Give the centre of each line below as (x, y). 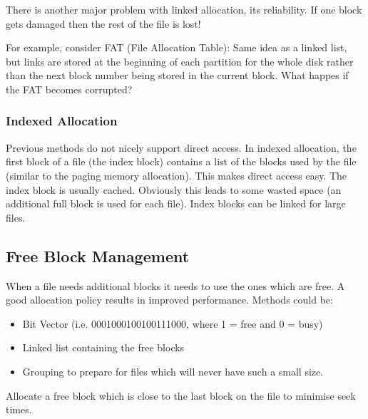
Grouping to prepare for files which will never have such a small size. (173, 371)
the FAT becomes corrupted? (69, 89)
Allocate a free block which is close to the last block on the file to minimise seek (181, 395)
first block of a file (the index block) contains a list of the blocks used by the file (181, 161)
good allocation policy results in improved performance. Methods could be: (169, 300)
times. (19, 409)
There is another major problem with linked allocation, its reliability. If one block (184, 9)
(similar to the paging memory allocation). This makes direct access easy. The (177, 175)
